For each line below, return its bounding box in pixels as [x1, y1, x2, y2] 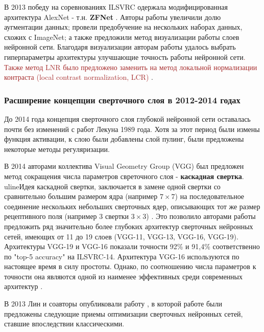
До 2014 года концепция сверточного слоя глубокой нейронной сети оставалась [4, 113, 251, 124]
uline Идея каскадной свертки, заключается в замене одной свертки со [4, 181, 221, 191]
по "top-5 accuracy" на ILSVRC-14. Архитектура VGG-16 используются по [4, 251, 239, 261]
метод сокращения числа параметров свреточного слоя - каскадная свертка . [4, 170, 244, 181]
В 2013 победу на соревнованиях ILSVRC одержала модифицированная [4, 2, 228, 12]
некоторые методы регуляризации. [4, 143, 110, 154]
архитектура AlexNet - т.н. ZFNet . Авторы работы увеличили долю [4, 11, 221, 22]
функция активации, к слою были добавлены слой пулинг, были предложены [4, 134, 244, 144]
